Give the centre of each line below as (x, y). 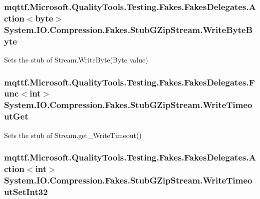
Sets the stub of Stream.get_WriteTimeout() (73, 135)
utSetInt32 (26, 191)
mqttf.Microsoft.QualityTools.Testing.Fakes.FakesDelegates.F (129, 82)
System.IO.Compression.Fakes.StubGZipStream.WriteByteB (128, 29)
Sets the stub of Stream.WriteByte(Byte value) (76, 59)
